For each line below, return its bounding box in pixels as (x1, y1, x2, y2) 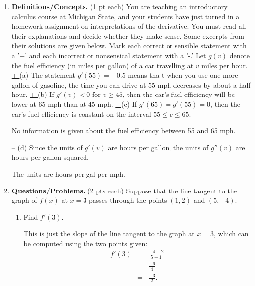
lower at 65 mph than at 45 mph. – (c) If (11, 98, 137, 109)
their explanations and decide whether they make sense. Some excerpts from (11, 30, 244, 41)
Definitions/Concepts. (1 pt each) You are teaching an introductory (11, 1, 228, 11)
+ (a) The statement (11, 70, 76, 80)
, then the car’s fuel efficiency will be (122, 89, 235, 99)
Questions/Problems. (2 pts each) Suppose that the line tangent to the (11, 185, 237, 195)
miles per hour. (201, 60, 248, 70)
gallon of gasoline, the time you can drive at (11, 79, 146, 90)
